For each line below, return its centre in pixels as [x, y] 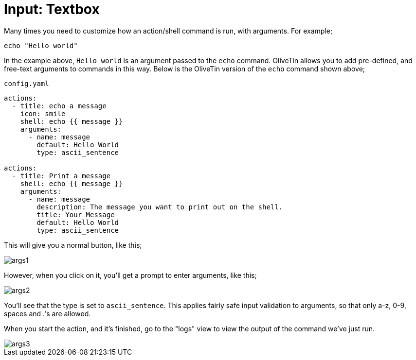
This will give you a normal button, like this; [73, 245]
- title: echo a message [59, 106]
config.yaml [27, 83]
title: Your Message [76, 214]
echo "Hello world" [41, 45]
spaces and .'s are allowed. [47, 313]
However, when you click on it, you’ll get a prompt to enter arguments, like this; [130, 275]
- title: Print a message [61, 176]
